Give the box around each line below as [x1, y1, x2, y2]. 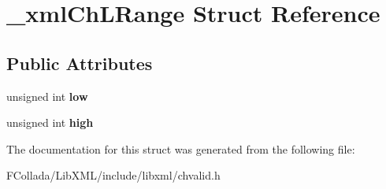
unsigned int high [6, 114, 94, 131]
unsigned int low [6, 87, 88, 104]
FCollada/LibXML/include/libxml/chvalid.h [6, 167, 221, 183]
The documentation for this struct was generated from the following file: [6, 140, 355, 157]
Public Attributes [6, 50, 153, 75]
